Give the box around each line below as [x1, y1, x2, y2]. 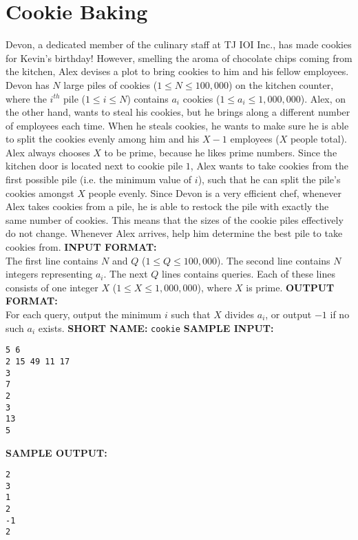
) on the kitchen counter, [228, 77, 334, 92]
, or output [265, 307, 312, 321]
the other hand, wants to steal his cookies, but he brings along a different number [6, 105, 350, 119]
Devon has [6, 77, 50, 92]
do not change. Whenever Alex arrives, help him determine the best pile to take [6, 226, 343, 240]
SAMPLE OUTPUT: [6, 445, 107, 459]
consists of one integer [6, 280, 98, 294]
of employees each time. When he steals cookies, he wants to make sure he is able [6, 118, 349, 132]
